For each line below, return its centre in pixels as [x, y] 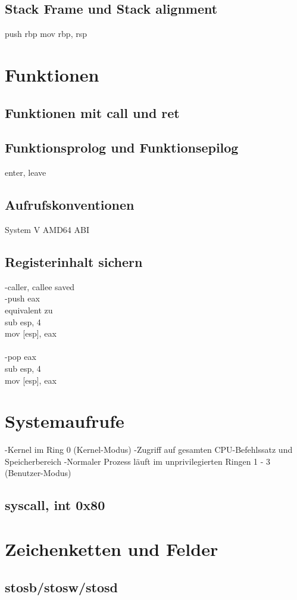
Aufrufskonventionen [70, 205]
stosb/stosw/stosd [62, 587]
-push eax [22, 298]
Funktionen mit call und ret [92, 112]
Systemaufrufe [65, 421]
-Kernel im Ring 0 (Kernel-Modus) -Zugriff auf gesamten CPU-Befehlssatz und [149, 450]
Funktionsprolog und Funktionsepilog [122, 147]
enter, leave [26, 172]
